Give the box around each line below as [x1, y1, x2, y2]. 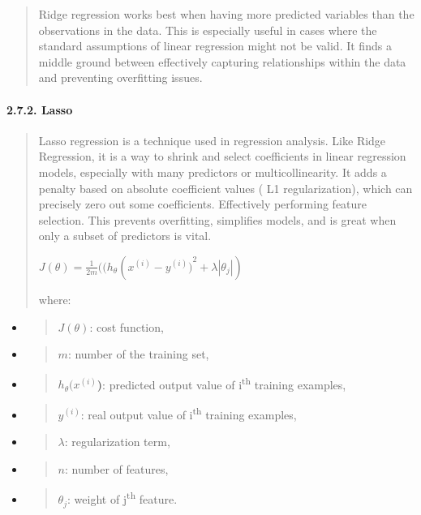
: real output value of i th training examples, [80, 403, 297, 423]
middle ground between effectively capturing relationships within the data [38, 53, 406, 70]
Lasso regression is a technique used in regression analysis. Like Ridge [38, 131, 386, 148]
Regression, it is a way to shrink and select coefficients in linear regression [38, 148, 406, 165]
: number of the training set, [67, 345, 209, 363]
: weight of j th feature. [67, 488, 178, 508]
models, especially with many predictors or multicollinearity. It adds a [38, 163, 387, 180]
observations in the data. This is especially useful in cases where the [38, 21, 377, 38]
